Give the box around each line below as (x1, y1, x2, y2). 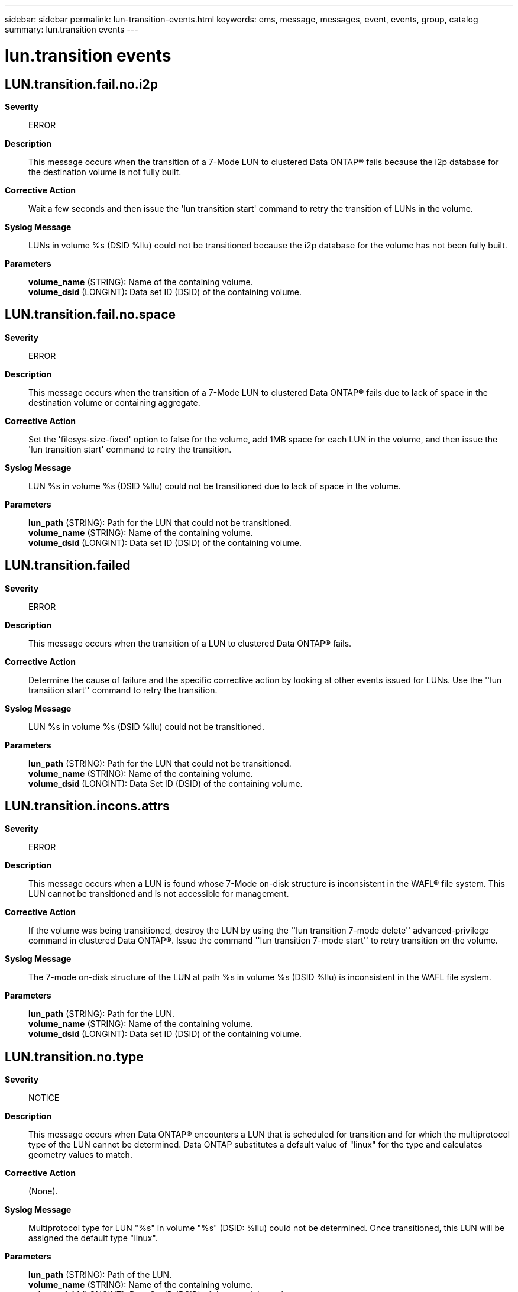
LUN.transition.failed (5, 558, 131, 573)
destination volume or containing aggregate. (28, 397, 200, 408)
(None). (28, 1186, 58, 1197)
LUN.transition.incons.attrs (5, 799, 170, 814)
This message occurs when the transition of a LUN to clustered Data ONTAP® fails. (28, 638, 352, 648)
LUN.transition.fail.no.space (5, 307, 176, 322)
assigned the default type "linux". (28, 1233, 158, 1243)
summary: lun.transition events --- (5, 24, 138, 34)
